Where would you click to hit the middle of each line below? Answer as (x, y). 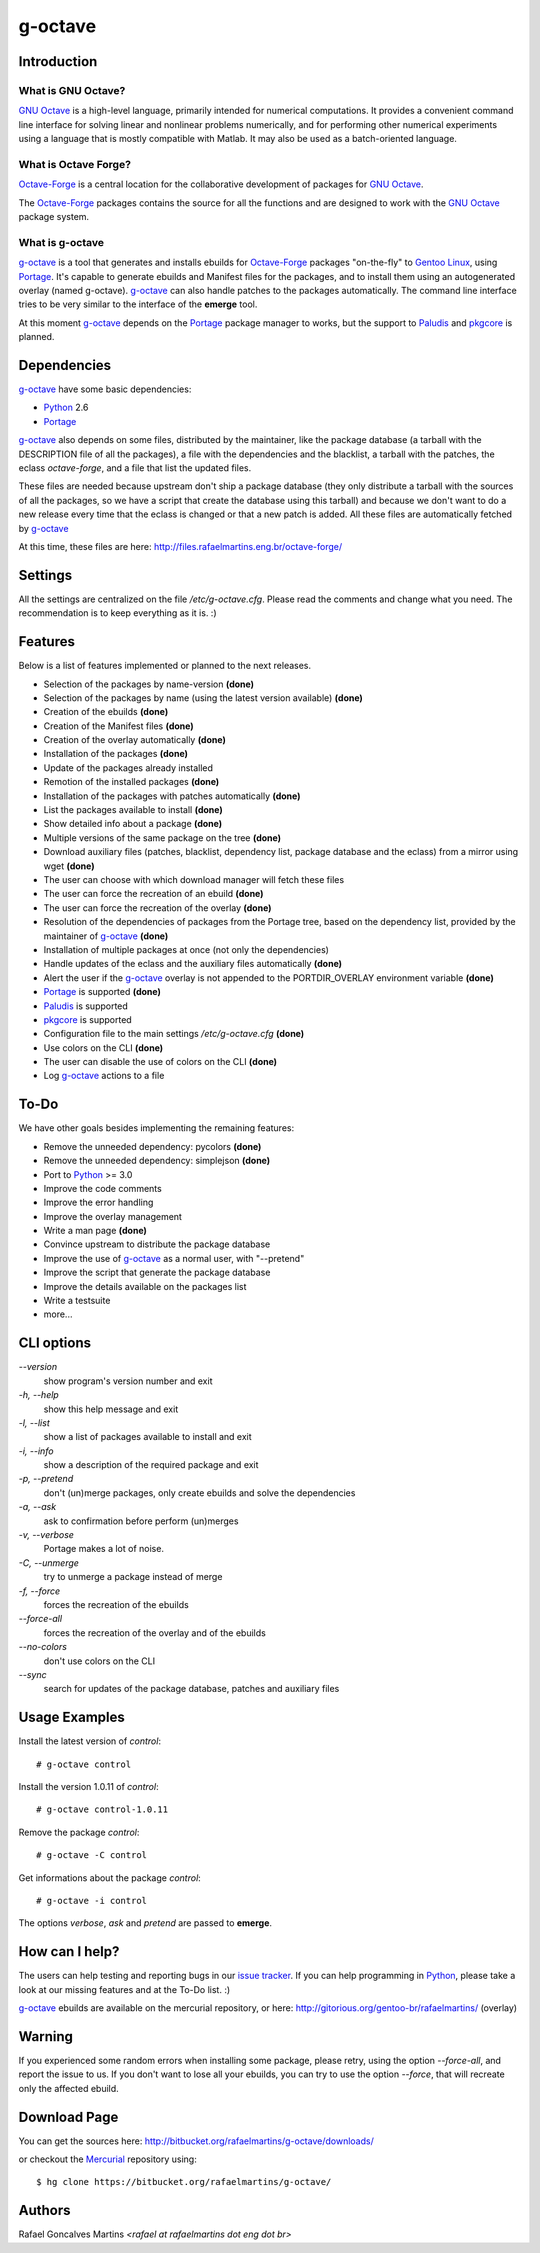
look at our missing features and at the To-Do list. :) (124, 1989)
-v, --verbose (46, 1535)
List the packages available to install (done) (133, 810)
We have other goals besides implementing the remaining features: (156, 1128)
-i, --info (36, 1451)
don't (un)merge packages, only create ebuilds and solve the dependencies (199, 1492)
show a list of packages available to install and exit (147, 1437)
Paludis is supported (86, 1006)
